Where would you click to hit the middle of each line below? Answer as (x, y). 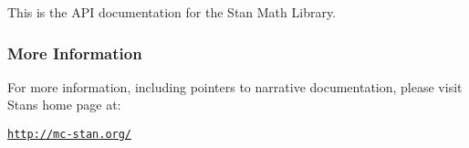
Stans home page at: (64, 105)
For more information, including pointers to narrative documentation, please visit (235, 86)
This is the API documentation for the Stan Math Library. (172, 12)
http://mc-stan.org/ (70, 134)
